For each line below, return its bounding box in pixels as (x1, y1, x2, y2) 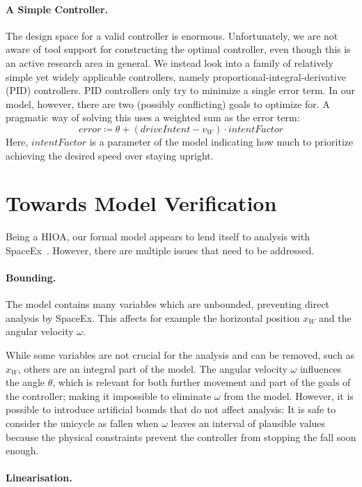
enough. (6, 443, 39, 458)
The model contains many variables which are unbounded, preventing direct (6, 297, 330, 311)
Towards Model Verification (6, 189, 277, 217)
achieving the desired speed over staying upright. (6, 148, 214, 162)
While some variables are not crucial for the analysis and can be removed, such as (6, 348, 355, 362)
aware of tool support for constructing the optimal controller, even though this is (6, 42, 351, 56)
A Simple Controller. (6, 1, 109, 16)
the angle (6, 375, 45, 389)
